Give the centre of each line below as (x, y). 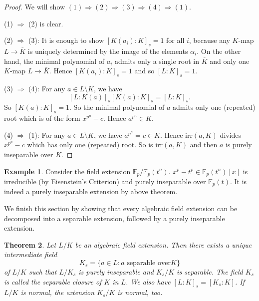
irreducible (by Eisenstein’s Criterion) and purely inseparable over (105, 181)
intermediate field (31, 254)
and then (204, 145)
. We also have (148, 281)
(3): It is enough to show (66, 40)
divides (231, 135)
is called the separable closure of (53, 281)
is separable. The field (210, 272)
